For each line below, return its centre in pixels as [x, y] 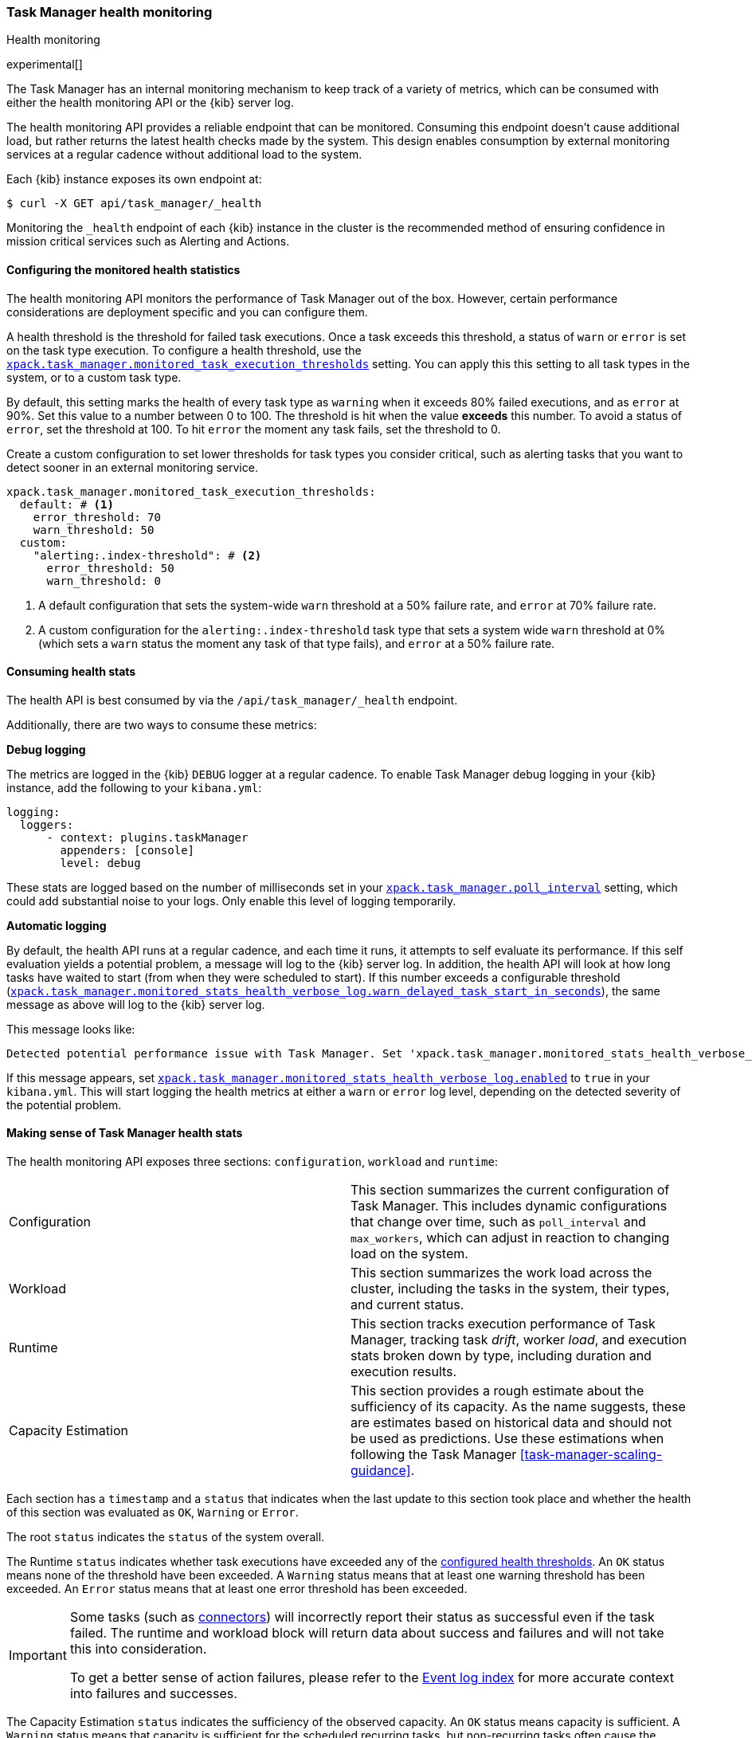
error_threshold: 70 [97, 517]
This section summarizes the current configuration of [510, 1190]
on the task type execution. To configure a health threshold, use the [184, 350]
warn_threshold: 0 [104, 581]
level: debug [100, 863]
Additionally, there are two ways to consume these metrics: [162, 724]
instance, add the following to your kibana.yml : [134, 787]
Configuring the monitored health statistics [123, 269]
